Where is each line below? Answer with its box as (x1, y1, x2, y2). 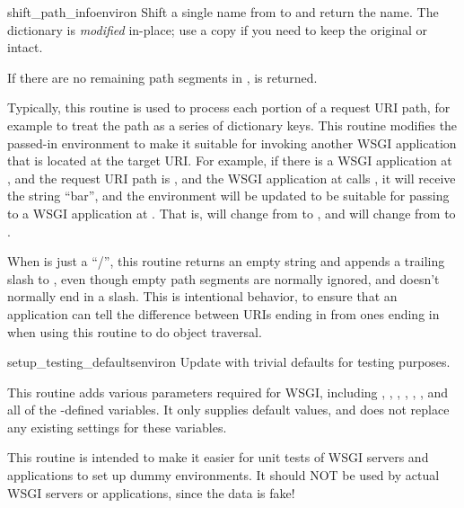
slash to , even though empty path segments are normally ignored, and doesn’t (7, 269, 440, 288)
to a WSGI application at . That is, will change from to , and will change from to (7, 203, 456, 222)
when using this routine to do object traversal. (7, 322, 262, 341)
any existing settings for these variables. (7, 417, 227, 436)
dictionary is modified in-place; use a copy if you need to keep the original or (7, 20, 428, 39)
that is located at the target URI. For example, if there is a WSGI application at (7, 151, 452, 170)
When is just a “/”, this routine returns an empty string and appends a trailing (7, 252, 445, 271)
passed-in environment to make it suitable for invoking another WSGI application (7, 133, 457, 152)
